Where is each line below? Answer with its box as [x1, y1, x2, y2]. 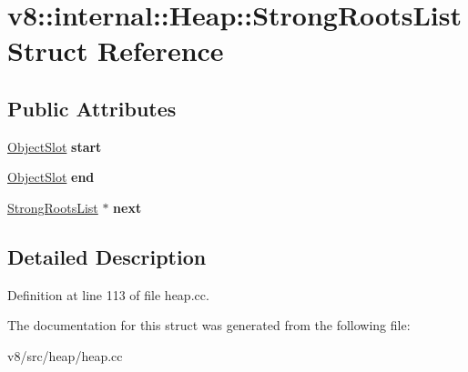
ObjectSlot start [7, 136, 102, 156]
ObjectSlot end [7, 167, 95, 186]
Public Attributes [7, 94, 177, 122]
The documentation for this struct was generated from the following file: [7, 316, 411, 335]
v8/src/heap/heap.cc [7, 346, 123, 365]
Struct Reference [7, 32, 224, 69]
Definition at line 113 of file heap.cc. [7, 285, 209, 304]
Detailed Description [7, 242, 207, 270]
